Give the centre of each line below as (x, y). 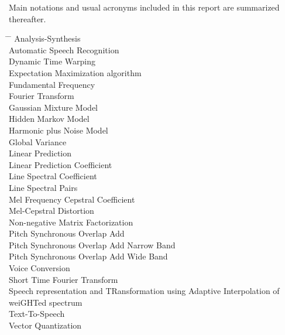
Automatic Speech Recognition (64, 49)
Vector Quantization (45, 325)
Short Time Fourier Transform (63, 279)
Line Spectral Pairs (43, 187)
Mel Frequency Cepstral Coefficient (72, 199)
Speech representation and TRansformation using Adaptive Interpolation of (144, 291)
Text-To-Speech (37, 314)
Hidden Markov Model (49, 119)
